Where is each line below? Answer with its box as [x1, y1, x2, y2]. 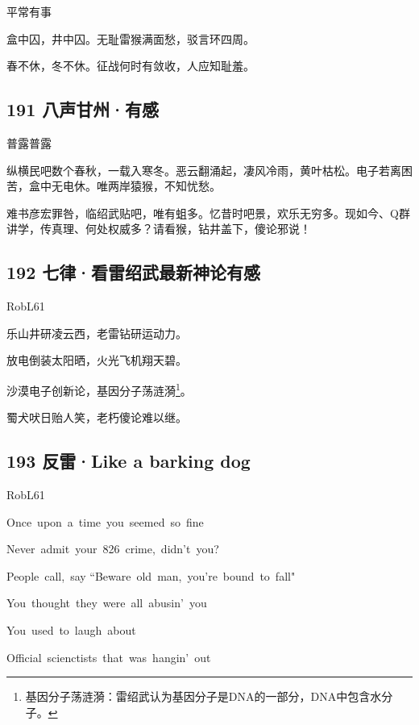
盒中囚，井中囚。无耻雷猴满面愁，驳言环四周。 [6, 30, 255, 47]
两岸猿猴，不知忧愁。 [107, 177, 221, 194]
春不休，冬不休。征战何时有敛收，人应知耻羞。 [6, 57, 255, 74]
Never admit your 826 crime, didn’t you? [6, 540, 219, 557]
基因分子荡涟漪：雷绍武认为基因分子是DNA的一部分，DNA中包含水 [25, 688, 382, 705]
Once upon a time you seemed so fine [6, 513, 204, 530]
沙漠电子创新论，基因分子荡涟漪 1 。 [6, 379, 192, 398]
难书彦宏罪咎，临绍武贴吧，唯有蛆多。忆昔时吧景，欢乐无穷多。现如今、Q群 [6, 204, 410, 221]
